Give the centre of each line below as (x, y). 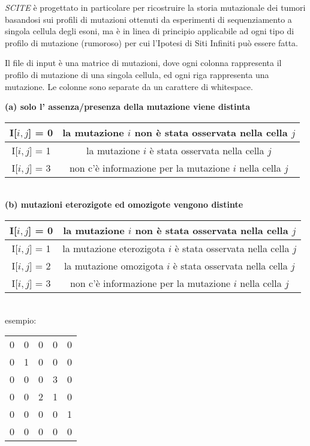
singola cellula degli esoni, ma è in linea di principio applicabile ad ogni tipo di (150, 31)
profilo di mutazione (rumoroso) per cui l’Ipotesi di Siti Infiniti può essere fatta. (151, 42)
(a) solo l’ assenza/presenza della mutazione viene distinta (128, 107)
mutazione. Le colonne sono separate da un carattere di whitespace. (129, 86)
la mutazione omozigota (114, 265)
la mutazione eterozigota (114, 248)
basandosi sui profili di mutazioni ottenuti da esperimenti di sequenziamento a (148, 19)
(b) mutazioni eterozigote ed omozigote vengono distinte (124, 204)
